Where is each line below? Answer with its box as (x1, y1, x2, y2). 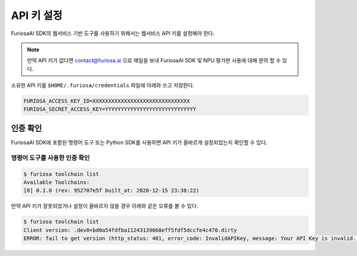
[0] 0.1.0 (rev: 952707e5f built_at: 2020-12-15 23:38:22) (23, 187, 199, 194)
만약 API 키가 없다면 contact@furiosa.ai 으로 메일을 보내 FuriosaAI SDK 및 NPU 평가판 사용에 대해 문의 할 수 (27, 57, 281, 64)
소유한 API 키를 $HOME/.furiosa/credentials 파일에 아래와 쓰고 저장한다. (11, 82, 195, 89)
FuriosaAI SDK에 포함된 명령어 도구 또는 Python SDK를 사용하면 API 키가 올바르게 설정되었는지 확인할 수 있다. (11, 138, 268, 146)
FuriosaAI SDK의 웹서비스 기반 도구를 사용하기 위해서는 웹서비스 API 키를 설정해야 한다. (11, 30, 215, 37)
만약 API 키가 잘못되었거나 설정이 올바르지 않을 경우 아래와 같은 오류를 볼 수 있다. (11, 203, 199, 210)
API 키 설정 (11, 9, 62, 22)
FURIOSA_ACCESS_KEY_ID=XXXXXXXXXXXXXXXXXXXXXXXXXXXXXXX (23, 98, 190, 105)
